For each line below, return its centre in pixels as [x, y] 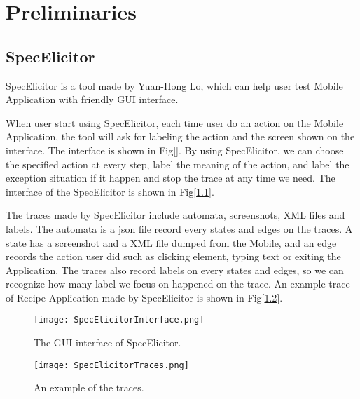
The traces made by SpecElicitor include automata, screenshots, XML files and [175, 215]
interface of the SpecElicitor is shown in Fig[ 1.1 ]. [110, 191]
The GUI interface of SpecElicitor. [108, 343]
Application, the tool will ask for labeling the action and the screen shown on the [180, 136]
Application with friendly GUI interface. [92, 99]
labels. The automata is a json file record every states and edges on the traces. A [179, 228]
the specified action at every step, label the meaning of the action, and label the [178, 164]
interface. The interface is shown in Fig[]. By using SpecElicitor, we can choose [175, 150]
